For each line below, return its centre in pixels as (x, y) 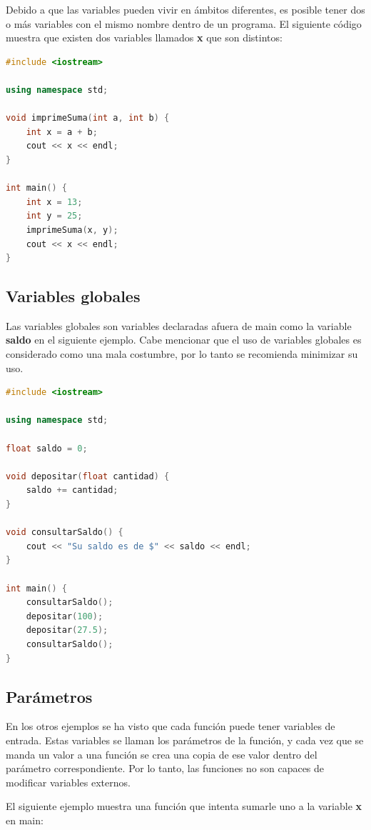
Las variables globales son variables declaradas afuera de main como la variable (179, 325)
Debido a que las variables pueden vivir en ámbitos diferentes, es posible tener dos (185, 9)
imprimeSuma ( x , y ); (72, 230)
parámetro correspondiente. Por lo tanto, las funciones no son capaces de (165, 768)
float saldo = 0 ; (47, 448)
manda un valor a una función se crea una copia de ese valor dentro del (162, 754)
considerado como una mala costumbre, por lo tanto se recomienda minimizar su (182, 354)
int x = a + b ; (62, 132)
